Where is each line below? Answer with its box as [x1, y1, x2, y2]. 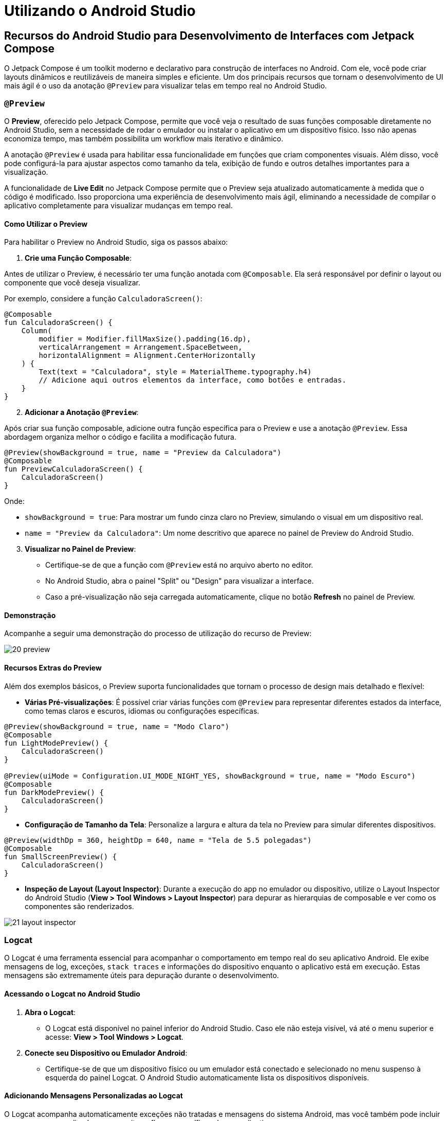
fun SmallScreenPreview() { [4, 852, 117, 861]
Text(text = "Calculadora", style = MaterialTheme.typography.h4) [39, 368, 312, 376]
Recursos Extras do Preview [4, 663, 102, 672]
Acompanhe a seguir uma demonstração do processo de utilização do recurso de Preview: [4, 629, 312, 638]
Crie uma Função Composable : [25, 254, 132, 263]
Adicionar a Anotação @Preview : [25, 408, 139, 417]
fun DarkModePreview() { [4, 788, 104, 797]
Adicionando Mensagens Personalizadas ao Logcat [4, 1091, 183, 1100]
